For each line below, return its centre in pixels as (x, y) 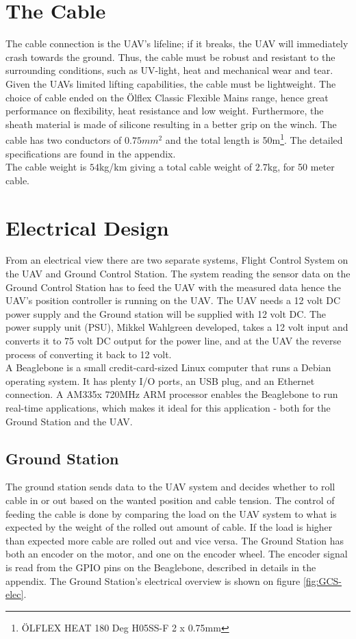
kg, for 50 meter (301, 167)
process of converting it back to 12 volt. (89, 354)
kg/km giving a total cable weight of (176, 167)
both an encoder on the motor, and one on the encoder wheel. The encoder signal (177, 554)
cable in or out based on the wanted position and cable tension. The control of (170, 500)
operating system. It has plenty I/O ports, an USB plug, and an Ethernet (160, 380)
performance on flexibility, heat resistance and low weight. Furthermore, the (165, 111)
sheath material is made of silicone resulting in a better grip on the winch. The (171, 124)
